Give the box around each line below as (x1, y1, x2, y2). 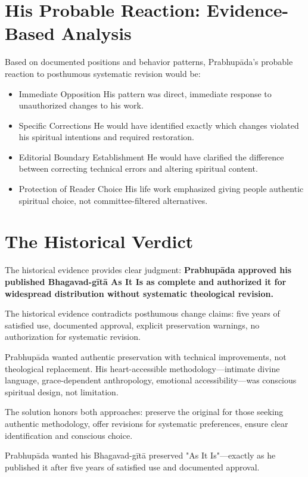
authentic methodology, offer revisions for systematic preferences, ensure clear (5, 417, 288, 429)
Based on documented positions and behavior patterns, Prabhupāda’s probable (5, 55, 293, 68)
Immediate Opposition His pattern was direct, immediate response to (18, 87, 272, 100)
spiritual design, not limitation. (5, 385, 119, 398)
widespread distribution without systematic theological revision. (5, 287, 273, 299)
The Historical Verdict (5, 229, 194, 253)
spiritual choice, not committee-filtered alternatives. (18, 194, 208, 206)
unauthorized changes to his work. (18, 99, 144, 111)
